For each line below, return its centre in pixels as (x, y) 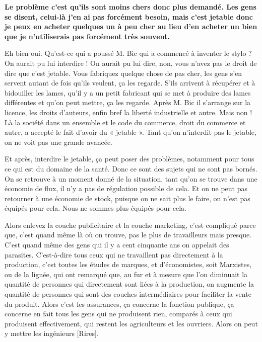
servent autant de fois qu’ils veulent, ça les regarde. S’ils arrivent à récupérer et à (130, 83)
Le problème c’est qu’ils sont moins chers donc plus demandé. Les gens (130, 7)
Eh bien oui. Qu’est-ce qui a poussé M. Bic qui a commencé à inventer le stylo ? (128, 53)
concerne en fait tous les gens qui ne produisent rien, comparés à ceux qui (118, 314)
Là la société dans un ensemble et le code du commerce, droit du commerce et (125, 122)
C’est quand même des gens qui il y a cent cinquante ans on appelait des (117, 245)
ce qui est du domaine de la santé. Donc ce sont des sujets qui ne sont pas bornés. (131, 168)
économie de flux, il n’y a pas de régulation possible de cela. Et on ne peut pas (126, 188)
